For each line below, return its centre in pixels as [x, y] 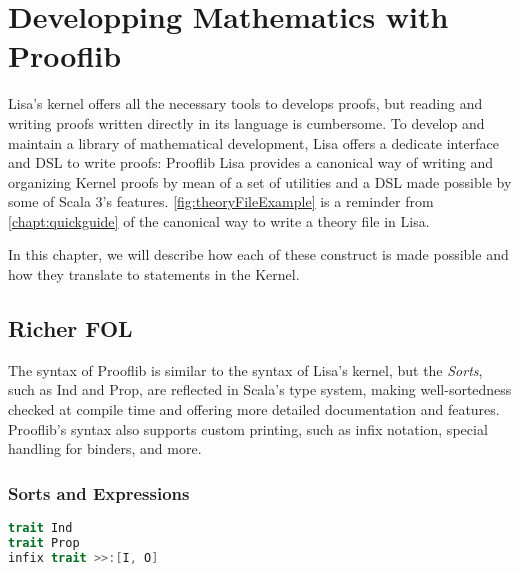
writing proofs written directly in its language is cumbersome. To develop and [246, 122]
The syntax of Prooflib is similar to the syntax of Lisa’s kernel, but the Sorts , [245, 369]
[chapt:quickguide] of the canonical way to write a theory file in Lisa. [219, 220]
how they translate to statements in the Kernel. [154, 274]
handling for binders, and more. [105, 448]
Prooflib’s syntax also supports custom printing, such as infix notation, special [248, 428]
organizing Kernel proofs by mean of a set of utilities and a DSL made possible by [260, 181]
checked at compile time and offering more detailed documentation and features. [254, 409]
